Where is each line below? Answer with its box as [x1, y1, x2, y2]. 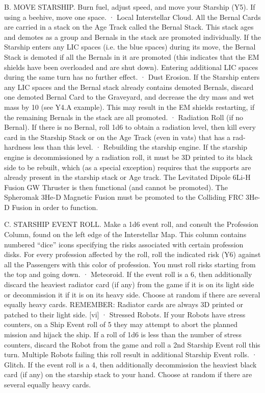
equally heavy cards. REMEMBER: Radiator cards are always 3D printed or [4, 299, 244, 310]
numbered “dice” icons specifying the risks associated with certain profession [4, 239, 244, 249]
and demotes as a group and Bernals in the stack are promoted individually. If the [4, 31, 261, 42]
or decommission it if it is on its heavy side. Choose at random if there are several [4, 289, 260, 299]
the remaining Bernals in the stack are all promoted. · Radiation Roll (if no [4, 111, 244, 122]
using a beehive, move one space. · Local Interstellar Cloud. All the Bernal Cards [4, 11, 261, 22]
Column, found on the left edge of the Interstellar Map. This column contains [4, 229, 247, 240]
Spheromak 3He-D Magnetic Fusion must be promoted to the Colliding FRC [4, 192, 244, 202]
